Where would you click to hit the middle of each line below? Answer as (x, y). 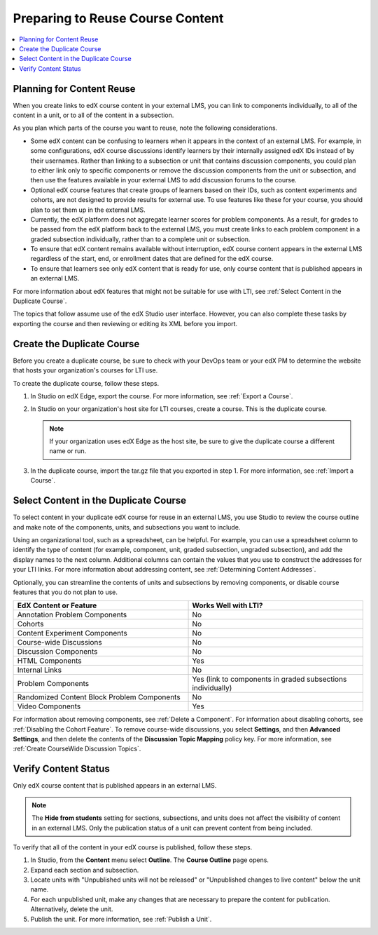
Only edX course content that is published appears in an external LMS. (115, 786)
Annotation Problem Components (72, 615)
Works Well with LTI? (227, 605)
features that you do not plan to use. (65, 592)
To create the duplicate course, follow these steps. (86, 383)
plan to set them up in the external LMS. (88, 210)
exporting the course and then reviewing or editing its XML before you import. (125, 323)
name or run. (68, 451)
